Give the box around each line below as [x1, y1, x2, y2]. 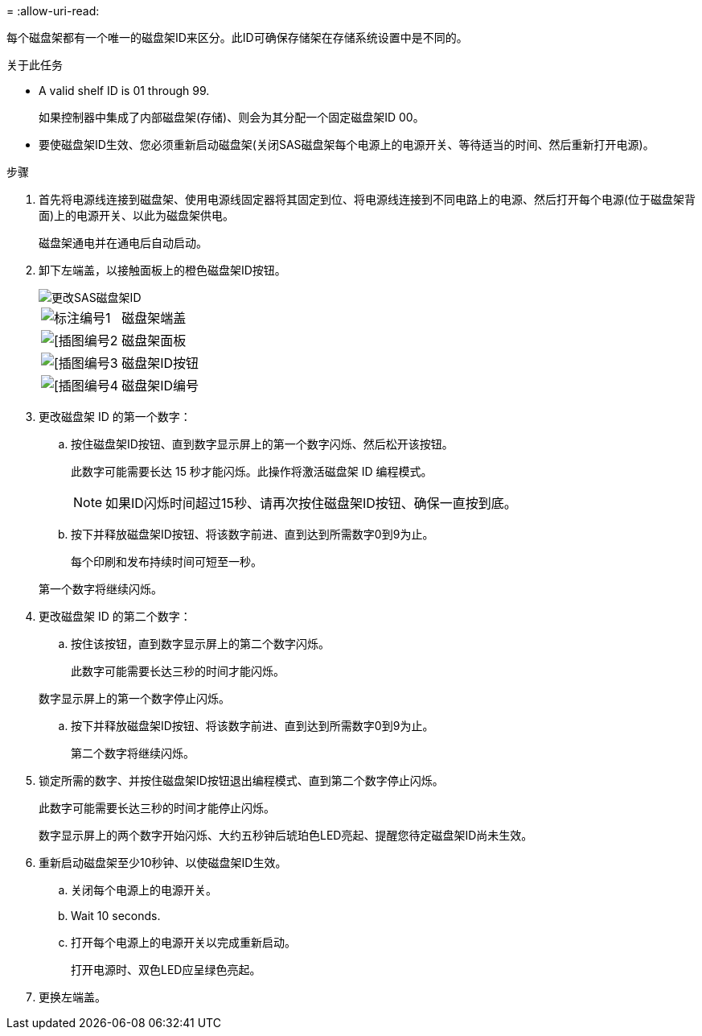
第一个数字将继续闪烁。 [39, 582, 162, 596]
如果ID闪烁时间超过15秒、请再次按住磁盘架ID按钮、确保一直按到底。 [105, 495, 517, 511]
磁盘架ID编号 [121, 378, 199, 394]
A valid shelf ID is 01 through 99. [39, 84, 210, 97]
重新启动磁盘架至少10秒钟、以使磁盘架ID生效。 [39, 856, 287, 869]
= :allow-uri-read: [6, 4, 100, 18]
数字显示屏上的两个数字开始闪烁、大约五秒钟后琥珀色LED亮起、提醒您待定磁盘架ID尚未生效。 [39, 828, 533, 842]
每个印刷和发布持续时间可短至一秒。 [71, 555, 262, 568]
